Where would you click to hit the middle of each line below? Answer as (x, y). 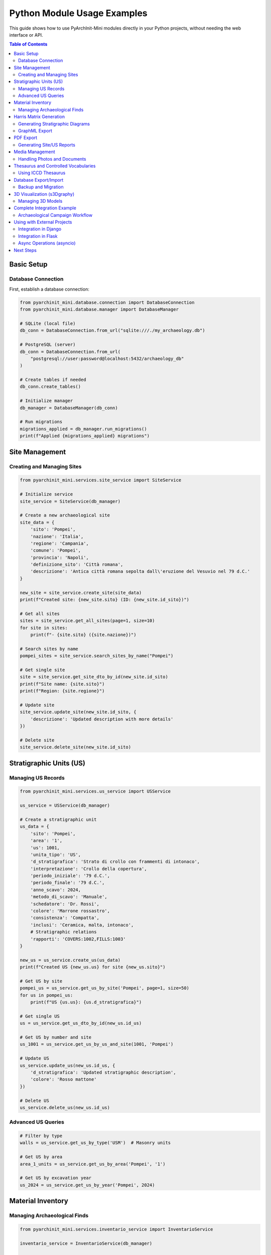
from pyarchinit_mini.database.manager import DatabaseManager (99, 309)
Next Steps (25, 250)
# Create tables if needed (53, 380)
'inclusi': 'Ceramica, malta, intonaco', (82, 925)
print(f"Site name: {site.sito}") (62, 684)
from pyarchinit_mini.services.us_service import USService (95, 791)
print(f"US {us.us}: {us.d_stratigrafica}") (86, 1002)
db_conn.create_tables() (50, 387)
